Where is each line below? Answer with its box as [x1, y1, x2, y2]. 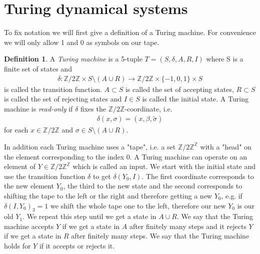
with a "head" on [200, 141, 251, 151]
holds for [4, 240, 31, 251]
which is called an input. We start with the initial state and [72, 161, 256, 171]
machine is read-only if [4, 103, 73, 113]
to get [92, 170, 111, 181]
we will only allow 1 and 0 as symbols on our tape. [4, 36, 159, 47]
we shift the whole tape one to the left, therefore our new [50, 200, 226, 210]
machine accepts [4, 220, 54, 231]
